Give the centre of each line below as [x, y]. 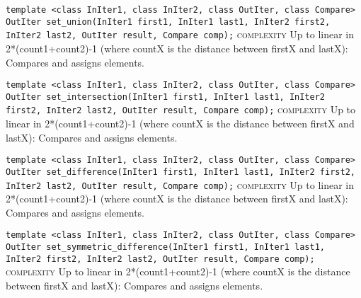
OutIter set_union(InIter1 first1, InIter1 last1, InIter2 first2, [168, 22]
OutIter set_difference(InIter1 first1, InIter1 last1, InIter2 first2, [180, 172]
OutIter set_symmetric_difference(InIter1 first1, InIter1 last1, [166, 247]
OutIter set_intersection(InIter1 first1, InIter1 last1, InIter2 [166, 97]
